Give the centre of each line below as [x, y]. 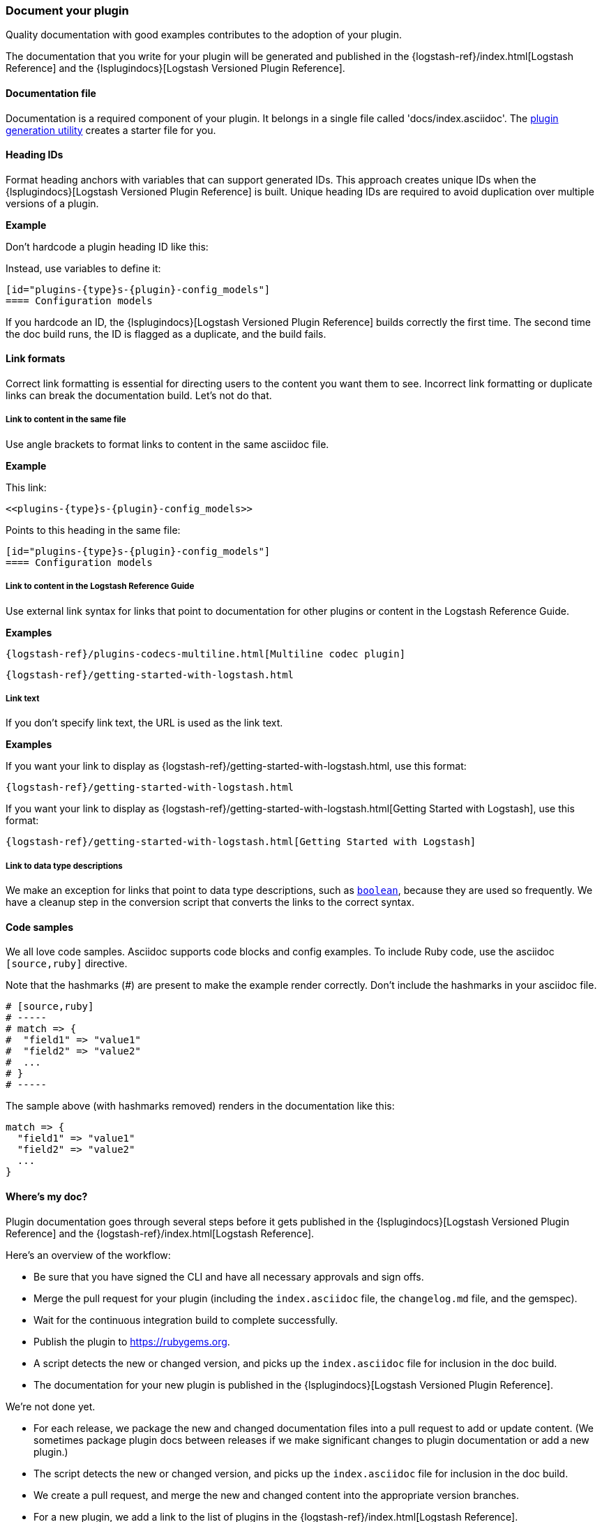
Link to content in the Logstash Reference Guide [100, 587]
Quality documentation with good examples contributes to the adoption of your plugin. [204, 35]
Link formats [36, 359]
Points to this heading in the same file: [93, 530]
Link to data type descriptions [64, 866]
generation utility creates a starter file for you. [111, 130]
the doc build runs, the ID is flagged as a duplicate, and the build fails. [166, 334]
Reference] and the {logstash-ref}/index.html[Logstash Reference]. [160, 1233]
